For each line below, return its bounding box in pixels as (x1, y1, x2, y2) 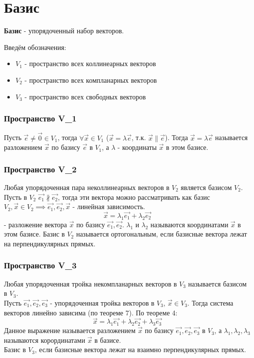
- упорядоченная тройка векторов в (50, 297, 155, 308)
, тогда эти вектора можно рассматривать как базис (58, 191, 210, 202)
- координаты (117, 142, 157, 152)
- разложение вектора (4, 219, 67, 229)
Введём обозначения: (4, 42, 67, 52)
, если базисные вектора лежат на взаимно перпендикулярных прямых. (35, 344, 246, 355)
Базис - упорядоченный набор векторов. (4, 25, 124, 36)
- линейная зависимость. (72, 201, 145, 212)
